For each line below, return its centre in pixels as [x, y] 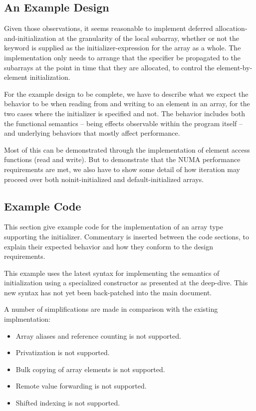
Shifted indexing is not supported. [68, 403]
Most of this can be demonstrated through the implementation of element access [127, 149]
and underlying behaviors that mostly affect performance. [92, 133]
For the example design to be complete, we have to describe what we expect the [126, 94]
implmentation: [27, 319]
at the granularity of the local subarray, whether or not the [148, 38]
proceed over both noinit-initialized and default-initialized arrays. [104, 179]
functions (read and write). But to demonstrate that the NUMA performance [122, 159]
